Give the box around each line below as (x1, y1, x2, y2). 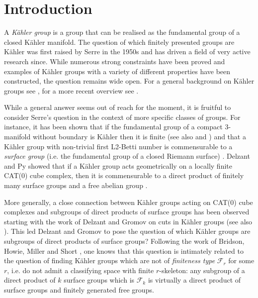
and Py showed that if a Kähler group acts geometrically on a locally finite (4, 160, 232, 171)
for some (228, 255, 255, 266)
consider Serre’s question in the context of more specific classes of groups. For (4, 111, 241, 122)
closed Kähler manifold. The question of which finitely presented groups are (4, 36, 235, 47)
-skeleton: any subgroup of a (159, 265, 245, 275)
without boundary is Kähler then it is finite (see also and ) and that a (32, 131, 246, 142)
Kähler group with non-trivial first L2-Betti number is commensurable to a (4, 141, 233, 151)
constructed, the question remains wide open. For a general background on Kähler (4, 76, 255, 86)
